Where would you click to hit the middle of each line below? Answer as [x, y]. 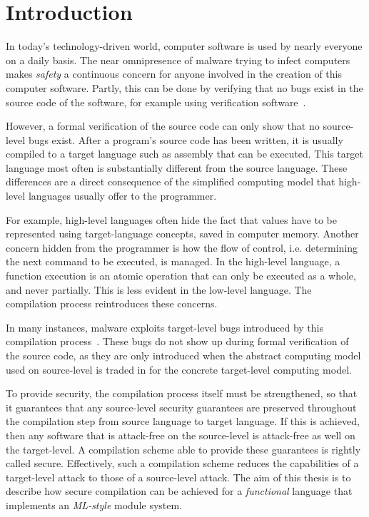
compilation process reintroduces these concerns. [112, 303]
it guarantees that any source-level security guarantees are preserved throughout [181, 407]
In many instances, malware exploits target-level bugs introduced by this [165, 327]
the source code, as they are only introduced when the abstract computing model [183, 355]
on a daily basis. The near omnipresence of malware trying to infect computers [178, 60]
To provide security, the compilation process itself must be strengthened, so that [182, 393]
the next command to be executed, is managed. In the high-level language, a [173, 261]
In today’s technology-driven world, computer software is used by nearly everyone [184, 46]
